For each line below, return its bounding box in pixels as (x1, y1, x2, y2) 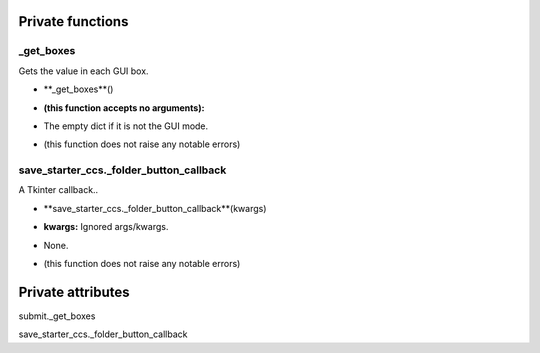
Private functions (18, 13, 129, 30)
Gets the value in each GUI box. (18, 65, 149, 77)
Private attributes (18, 283, 130, 300)
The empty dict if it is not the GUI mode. (43, 120, 209, 132)
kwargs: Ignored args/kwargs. (43, 221, 169, 233)
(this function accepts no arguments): (43, 101, 205, 114)
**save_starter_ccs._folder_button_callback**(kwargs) (43, 202, 267, 214)
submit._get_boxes (18, 310, 96, 322)
